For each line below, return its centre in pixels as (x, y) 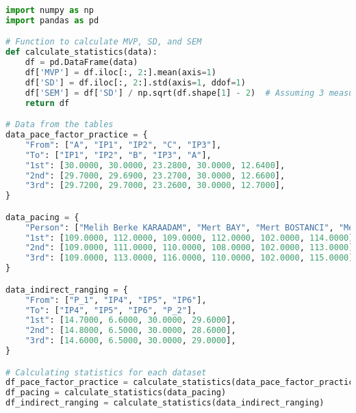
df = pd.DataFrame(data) (81, 63)
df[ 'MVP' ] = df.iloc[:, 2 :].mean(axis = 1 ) (120, 73)
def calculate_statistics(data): (81, 52)
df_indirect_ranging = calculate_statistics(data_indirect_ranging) (165, 403)
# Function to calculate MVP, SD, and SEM (104, 42)
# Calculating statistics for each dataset (106, 372)
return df (47, 103)
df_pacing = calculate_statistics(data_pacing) (116, 393)
